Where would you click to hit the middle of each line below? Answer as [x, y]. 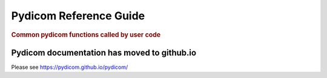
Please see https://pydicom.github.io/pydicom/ [70, 67]
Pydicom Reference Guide [78, 16]
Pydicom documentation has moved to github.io [104, 52]
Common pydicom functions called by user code [86, 34]
